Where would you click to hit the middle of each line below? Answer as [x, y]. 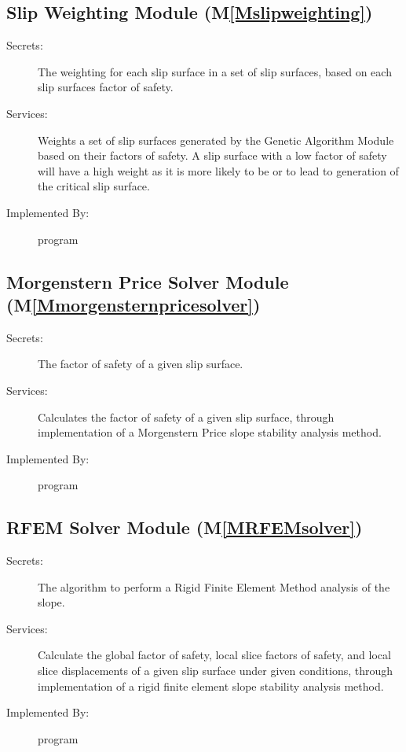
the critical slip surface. [94, 186]
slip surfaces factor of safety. [106, 87]
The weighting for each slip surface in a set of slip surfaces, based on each [215, 71]
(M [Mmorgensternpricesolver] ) [134, 304]
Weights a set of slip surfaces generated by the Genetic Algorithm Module [216, 140]
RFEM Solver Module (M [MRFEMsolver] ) [185, 527]
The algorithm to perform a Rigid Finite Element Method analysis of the [214, 586]
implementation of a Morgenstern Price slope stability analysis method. [210, 432]
